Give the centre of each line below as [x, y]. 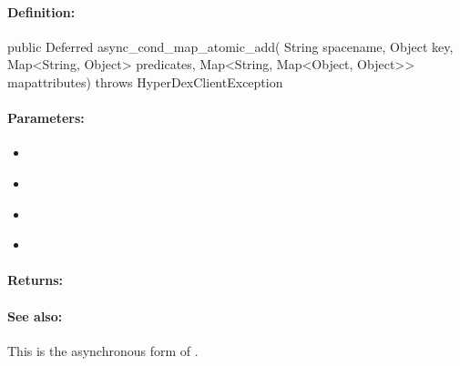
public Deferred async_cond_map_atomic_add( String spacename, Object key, [230, 46]
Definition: [41, 11]
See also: [35, 315]
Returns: [36, 280]
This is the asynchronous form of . [103, 350]
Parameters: [46, 118]
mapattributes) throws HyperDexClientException [145, 81]
